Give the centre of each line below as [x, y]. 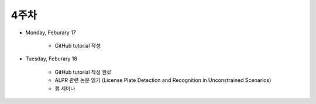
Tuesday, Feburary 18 [51, 59]
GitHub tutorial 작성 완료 [83, 72]
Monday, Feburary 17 [51, 33]
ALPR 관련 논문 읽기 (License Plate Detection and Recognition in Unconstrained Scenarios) [163, 80]
